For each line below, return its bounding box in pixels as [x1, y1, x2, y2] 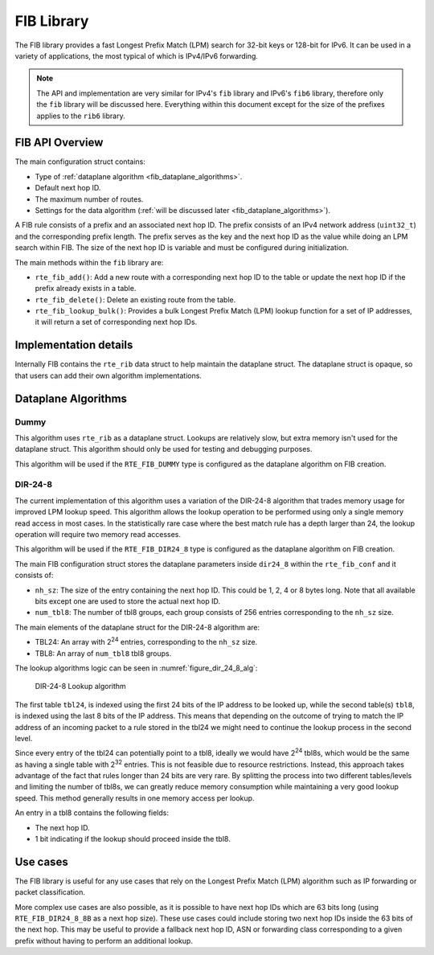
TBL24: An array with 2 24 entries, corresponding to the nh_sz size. [35, 636, 258, 647]
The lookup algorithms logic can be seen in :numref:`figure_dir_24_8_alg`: [14, 663, 258, 673]
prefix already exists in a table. [35, 284, 137, 293]
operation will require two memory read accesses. [14, 530, 181, 539]
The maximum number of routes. [35, 194, 144, 204]
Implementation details [14, 338, 133, 352]
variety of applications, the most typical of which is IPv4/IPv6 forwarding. [14, 51, 259, 60]
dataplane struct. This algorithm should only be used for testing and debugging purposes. [14, 445, 313, 454]
